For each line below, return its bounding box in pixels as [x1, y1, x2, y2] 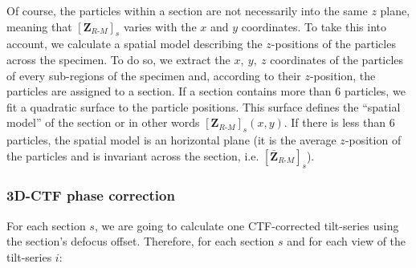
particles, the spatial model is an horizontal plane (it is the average [6, 132, 336, 148]
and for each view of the [287, 233, 406, 250]
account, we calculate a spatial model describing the [6, 35, 263, 52]
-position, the [309, 67, 376, 83]
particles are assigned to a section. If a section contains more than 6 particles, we [6, 83, 406, 99]
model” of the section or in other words [6, 114, 200, 131]
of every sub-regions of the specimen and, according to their [6, 67, 301, 83]
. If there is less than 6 [283, 114, 395, 131]
